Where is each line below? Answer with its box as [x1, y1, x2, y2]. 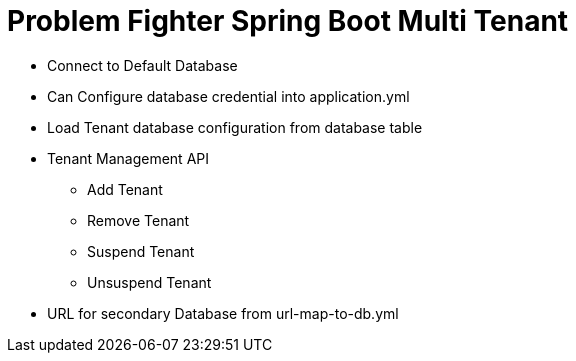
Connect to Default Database [47, 56, 238, 74]
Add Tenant [87, 180, 163, 198]
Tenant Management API [47, 149, 209, 167]
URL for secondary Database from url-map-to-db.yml [47, 304, 399, 322]
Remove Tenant [87, 211, 190, 229]
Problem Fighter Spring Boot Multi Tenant [7, 4, 569, 38]
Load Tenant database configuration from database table [47, 118, 423, 136]
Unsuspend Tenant [87, 273, 212, 291]
